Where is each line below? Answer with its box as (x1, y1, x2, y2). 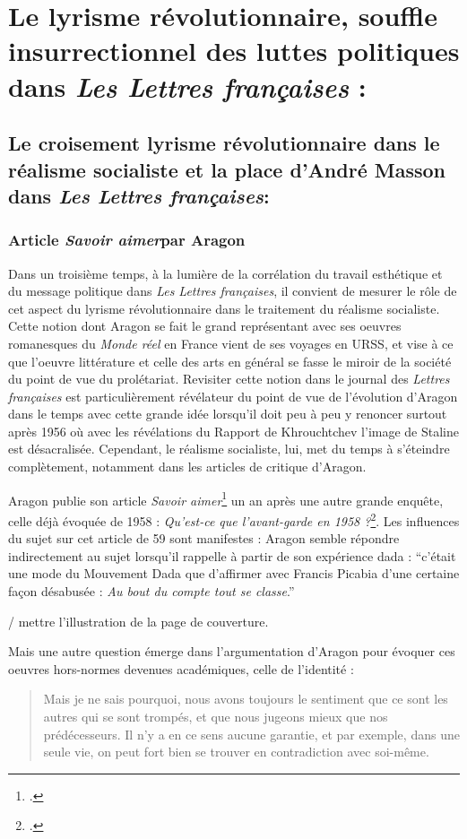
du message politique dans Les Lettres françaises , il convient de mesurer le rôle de (8, 281, 457, 300)
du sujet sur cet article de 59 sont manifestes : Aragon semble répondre (8, 529, 400, 548)
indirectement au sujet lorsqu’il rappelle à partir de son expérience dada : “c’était (8, 546, 456, 565)
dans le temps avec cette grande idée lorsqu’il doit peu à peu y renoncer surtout (8, 404, 447, 423)
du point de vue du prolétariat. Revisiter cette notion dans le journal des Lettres (8, 369, 450, 388)
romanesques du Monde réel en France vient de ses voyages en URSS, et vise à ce (8, 333, 454, 352)
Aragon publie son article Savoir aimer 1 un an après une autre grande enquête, (8, 488, 444, 509)
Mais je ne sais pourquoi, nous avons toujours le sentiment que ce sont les (43, 689, 448, 708)
